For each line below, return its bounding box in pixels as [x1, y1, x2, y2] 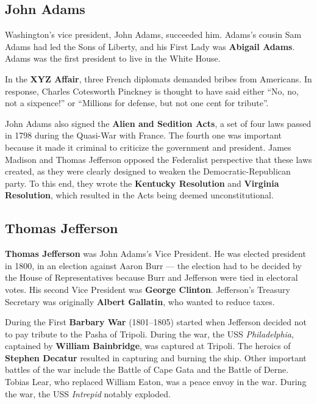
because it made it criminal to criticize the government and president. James [5, 140, 291, 153]
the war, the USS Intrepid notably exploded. [5, 387, 171, 400]
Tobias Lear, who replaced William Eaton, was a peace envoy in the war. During [5, 375, 307, 388]
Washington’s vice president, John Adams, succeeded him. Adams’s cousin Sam [5, 28, 302, 41]
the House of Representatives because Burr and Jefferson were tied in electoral [5, 271, 298, 284]
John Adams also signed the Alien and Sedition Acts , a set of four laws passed [5, 117, 312, 129]
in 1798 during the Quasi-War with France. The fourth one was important [5, 129, 282, 142]
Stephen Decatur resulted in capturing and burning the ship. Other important [5, 351, 307, 364]
